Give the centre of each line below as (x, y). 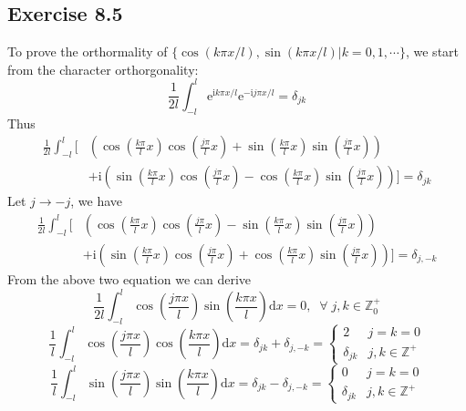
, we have (97, 201)
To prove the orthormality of (88, 51)
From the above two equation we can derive (129, 279)
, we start (432, 51)
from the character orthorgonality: (103, 69)
